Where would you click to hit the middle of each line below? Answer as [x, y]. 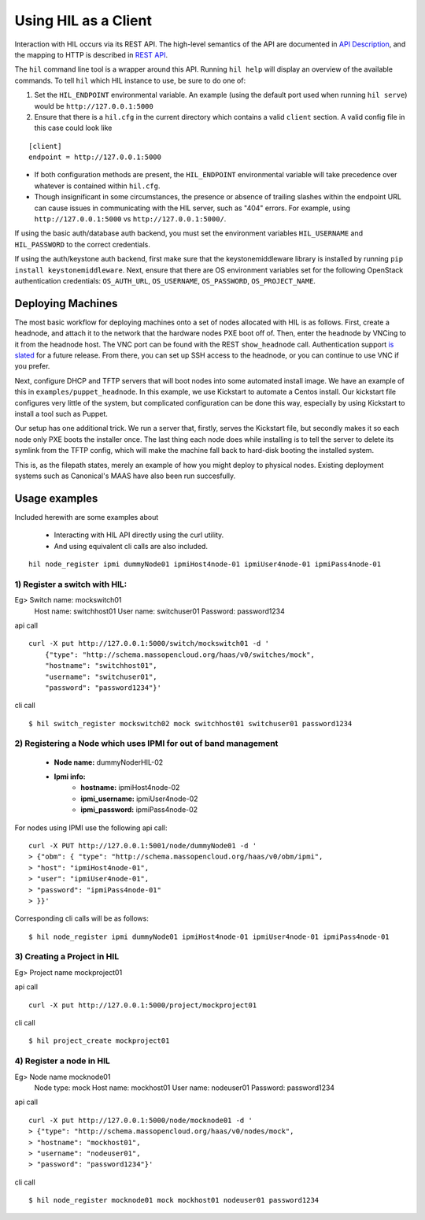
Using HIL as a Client [83, 20]
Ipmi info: [70, 777]
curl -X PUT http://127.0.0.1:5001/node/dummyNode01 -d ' [143, 845]
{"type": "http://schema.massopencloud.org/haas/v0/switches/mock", [179, 654]
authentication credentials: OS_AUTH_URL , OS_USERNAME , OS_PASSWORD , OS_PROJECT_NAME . [165, 280]
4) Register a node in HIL [62, 1061]
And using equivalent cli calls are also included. [131, 546]
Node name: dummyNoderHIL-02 [109, 762]
